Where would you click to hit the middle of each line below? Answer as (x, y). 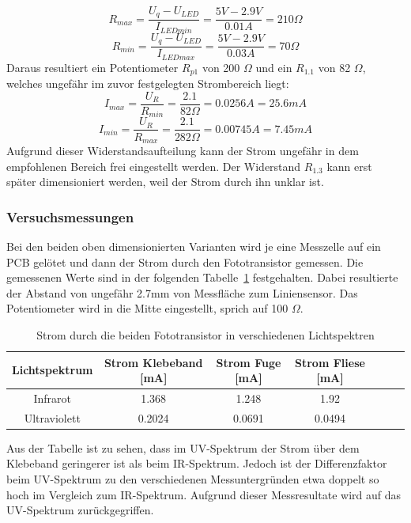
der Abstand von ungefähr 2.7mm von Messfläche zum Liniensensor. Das (182, 292)
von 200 (221, 67)
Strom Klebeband (153, 362)
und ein (274, 67)
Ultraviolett (52, 417)
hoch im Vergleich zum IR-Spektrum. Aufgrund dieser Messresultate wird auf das (204, 494)
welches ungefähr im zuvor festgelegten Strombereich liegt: (148, 83)
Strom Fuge (249, 362)
